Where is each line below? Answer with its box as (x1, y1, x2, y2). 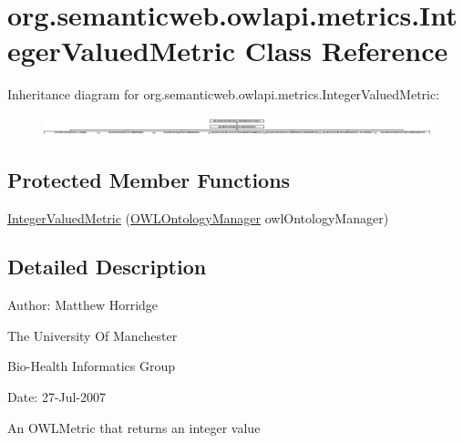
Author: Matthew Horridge (7, 295, 159, 314)
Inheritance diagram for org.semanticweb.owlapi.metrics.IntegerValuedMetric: (7, 85, 440, 104)
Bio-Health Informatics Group (7, 356, 176, 376)
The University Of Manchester (7, 325, 178, 345)
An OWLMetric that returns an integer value (7, 417, 261, 437)
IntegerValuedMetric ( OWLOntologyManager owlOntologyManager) (7, 208, 389, 227)
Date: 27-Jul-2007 (7, 387, 107, 407)
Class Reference (244, 32, 448, 69)
